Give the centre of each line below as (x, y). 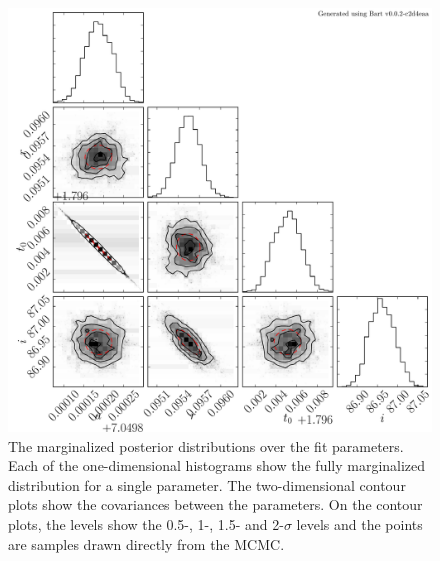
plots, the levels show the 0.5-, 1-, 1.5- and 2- (146, 523)
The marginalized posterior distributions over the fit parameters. (206, 445)
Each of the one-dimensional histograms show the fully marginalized (217, 465)
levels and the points (359, 523)
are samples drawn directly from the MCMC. (146, 543)
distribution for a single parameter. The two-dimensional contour (207, 484)
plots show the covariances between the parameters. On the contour (215, 504)
